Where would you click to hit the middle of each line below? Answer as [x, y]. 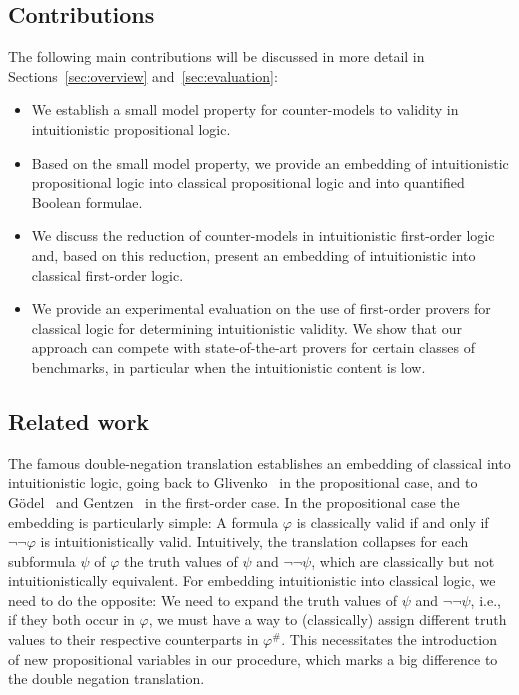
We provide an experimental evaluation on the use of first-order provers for [261, 308]
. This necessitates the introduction [389, 639]
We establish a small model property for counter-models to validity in [245, 109]
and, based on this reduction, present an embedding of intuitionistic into [253, 254]
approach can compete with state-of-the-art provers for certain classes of [253, 347]
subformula [42, 560]
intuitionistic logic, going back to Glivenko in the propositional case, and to [243, 482]
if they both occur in [71, 619]
